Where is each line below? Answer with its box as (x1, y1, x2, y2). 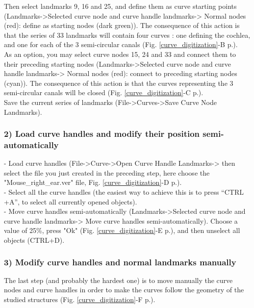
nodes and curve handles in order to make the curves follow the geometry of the (4, 284, 244, 295)
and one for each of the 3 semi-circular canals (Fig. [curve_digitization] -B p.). (4, 39, 238, 50)
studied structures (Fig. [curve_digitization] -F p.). (4, 294, 155, 305)
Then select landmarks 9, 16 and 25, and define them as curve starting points (4, 1, 237, 11)
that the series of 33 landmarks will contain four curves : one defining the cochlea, (4, 29, 251, 40)
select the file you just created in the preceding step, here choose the (4, 167, 210, 178)
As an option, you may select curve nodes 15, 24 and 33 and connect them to (4, 49, 236, 59)
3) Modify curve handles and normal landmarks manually (4, 256, 236, 268)
